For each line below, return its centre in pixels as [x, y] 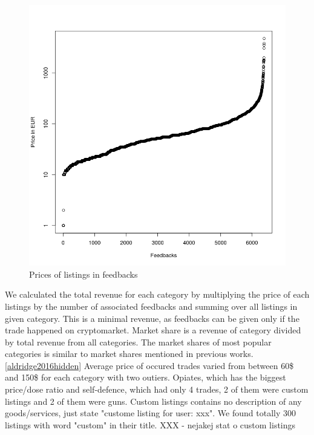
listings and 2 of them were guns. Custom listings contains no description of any [153, 401]
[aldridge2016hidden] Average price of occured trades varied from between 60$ [149, 365]
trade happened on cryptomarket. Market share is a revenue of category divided [153, 330]
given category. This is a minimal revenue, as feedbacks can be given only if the [152, 318]
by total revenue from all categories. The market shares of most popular [138, 342]
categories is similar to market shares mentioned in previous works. [129, 354]
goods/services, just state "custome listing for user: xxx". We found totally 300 [150, 413]
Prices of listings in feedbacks [83, 274]
